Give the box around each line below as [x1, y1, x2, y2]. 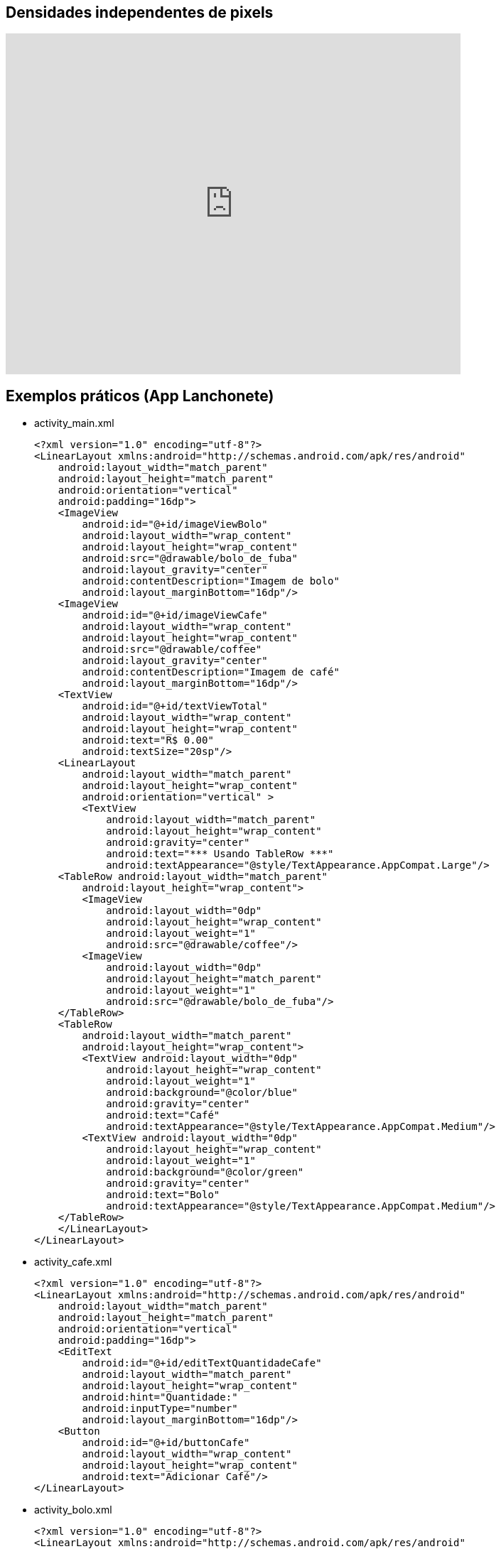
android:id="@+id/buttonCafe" [82, 1437, 250, 1449]
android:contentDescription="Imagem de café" [82, 666, 340, 678]
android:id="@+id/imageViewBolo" [82, 518, 268, 531]
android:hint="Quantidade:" [82, 1391, 238, 1403]
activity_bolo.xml [34, 1504, 112, 1516]
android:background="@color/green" [106, 1166, 304, 1178]
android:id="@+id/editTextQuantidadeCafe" [82, 1357, 322, 1369]
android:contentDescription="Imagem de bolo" [82, 575, 340, 587]
